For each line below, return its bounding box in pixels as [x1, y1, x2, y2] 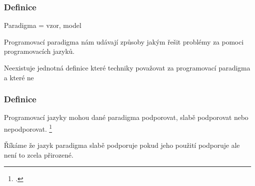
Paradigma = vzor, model [4, 20, 81, 30]
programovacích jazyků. [4, 46, 75, 56]
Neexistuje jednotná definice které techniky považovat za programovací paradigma [4, 63, 251, 72]
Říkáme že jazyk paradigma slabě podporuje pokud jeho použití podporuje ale [4, 140, 240, 150]
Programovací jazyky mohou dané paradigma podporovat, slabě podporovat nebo [4, 112, 249, 122]
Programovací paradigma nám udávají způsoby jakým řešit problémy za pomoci [4, 36, 244, 46]
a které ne [4, 72, 34, 82]
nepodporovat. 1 [4, 122, 52, 134]
